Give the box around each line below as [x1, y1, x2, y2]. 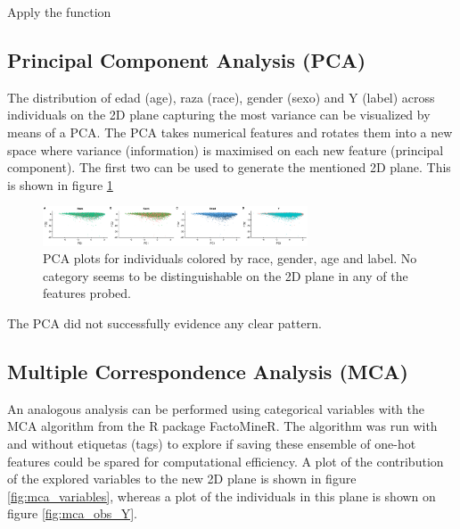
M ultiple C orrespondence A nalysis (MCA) [7, 358, 408, 385]
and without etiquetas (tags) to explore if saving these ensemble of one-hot [7, 434, 416, 453]
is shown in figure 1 [7, 175, 113, 194]
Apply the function [7, 3, 111, 21]
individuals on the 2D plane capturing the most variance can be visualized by [7, 105, 431, 124]
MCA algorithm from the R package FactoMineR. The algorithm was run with [7, 417, 438, 435]
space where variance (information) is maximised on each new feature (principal [7, 140, 444, 159]
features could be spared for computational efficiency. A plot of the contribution [7, 451, 444, 470]
